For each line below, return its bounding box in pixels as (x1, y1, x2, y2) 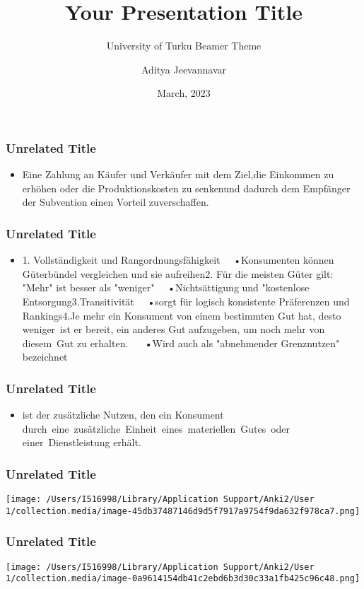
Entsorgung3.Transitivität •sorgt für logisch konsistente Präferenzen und (22, 293, 350, 308)
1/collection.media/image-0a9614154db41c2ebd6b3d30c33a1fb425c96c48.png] (6, 573, 360, 584)
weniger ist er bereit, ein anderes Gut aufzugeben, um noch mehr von (22, 322, 325, 337)
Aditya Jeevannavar (141, 62, 226, 76)
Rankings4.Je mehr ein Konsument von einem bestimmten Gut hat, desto (22, 308, 341, 322)
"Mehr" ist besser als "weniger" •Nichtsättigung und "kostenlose (22, 280, 310, 295)
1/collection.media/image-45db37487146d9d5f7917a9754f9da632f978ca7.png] (6, 506, 360, 516)
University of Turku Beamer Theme (106, 38, 262, 53)
